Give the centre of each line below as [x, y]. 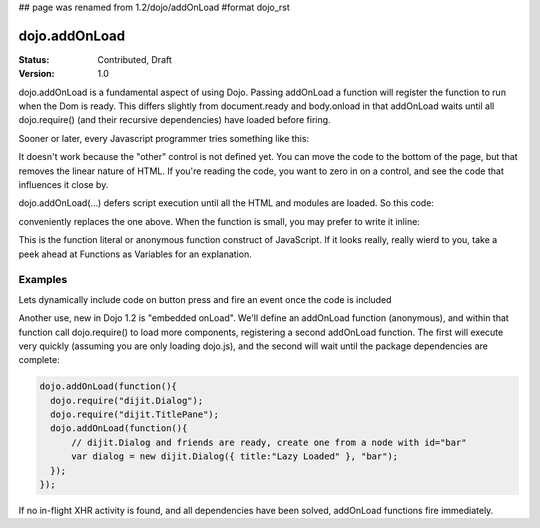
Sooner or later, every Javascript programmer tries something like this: [164, 138]
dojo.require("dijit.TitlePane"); [135, 414]
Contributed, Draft [134, 59]
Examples [43, 280]
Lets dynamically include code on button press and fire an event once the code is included [205, 299]
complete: [39, 360]
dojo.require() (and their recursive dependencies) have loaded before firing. [174, 120]
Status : [34, 59]
